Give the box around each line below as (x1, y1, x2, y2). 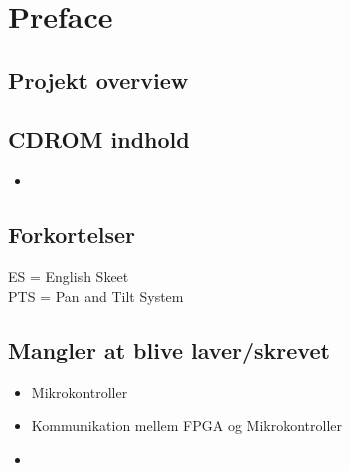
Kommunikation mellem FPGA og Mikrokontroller (31, 415, 342, 436)
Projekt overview (8, 64, 189, 95)
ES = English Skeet (8, 266, 129, 287)
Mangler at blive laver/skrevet (8, 334, 330, 365)
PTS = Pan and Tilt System (8, 285, 184, 306)
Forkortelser (8, 219, 136, 250)
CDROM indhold (8, 123, 190, 154)
